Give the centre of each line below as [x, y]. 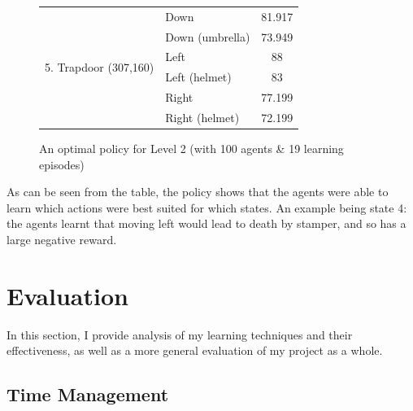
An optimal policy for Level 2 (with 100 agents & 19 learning [191, 149]
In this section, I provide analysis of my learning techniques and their [180, 334]
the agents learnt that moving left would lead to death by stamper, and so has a [206, 223]
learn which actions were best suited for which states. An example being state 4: [207, 207]
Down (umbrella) [208, 36]
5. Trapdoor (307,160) [100, 66]
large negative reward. [62, 240]
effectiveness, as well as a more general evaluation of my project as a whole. [195, 350]
